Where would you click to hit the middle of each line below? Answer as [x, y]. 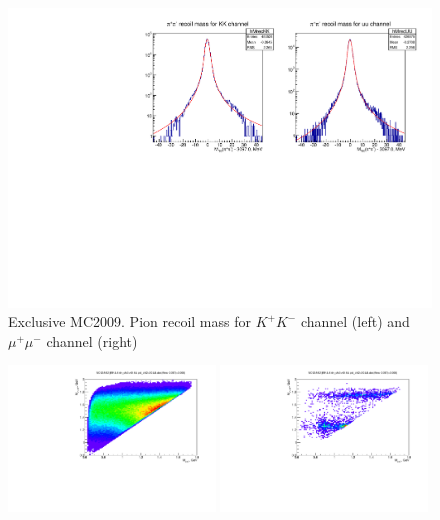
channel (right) [92, 340]
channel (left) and [355, 321]
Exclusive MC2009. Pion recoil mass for [129, 321]
